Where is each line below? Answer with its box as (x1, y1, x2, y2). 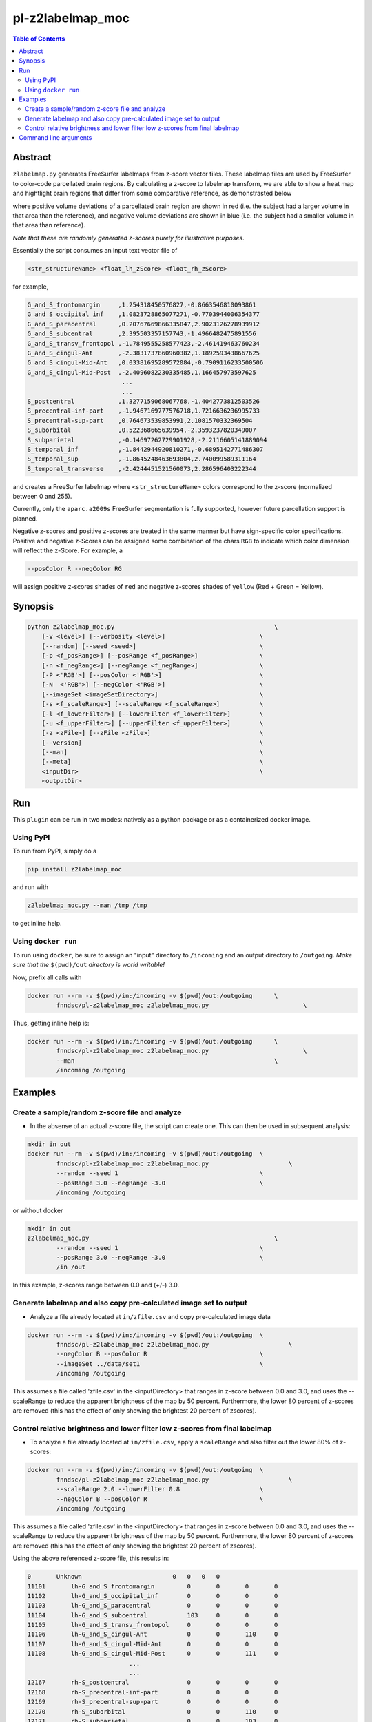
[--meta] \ (41, 758, 264, 766)
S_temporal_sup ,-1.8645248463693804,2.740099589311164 (27, 455, 256, 463)
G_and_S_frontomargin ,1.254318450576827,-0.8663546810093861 (27, 301, 256, 309)
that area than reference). (12, 221, 85, 229)
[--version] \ (41, 738, 264, 747)
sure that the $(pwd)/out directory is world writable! (12, 961, 165, 969)
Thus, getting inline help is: (12, 1019, 90, 1028)
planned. (12, 514, 38, 523)
